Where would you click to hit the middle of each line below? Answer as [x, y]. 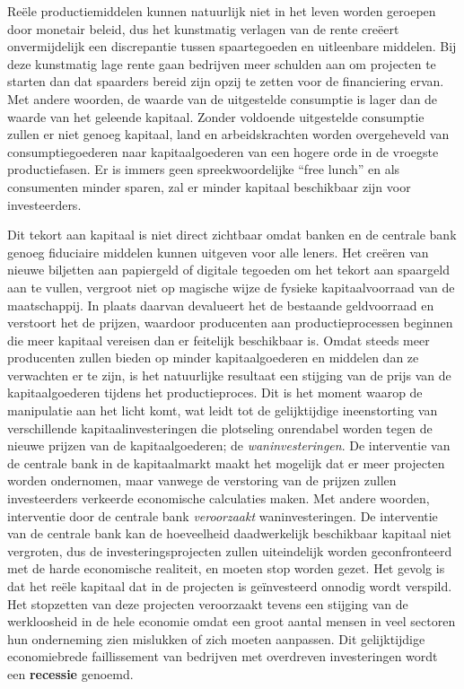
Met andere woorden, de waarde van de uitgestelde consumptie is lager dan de [223, 98]
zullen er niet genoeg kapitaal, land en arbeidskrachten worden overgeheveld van [228, 134]
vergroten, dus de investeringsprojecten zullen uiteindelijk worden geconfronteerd [230, 550]
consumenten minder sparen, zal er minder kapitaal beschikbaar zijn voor [209, 186]
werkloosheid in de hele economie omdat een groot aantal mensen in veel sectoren [232, 621]
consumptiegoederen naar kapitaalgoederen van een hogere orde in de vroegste [223, 151]
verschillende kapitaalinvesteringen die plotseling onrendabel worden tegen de [220, 427]
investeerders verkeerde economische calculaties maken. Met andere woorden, [219, 498]
